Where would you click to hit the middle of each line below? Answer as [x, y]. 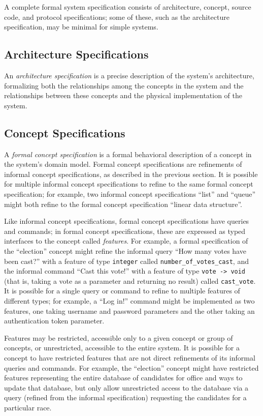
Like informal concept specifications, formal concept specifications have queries [127, 221]
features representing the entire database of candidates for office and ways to [123, 378]
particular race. [28, 407]
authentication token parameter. [54, 321]
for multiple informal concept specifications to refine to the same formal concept [129, 184]
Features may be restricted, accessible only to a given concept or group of [119, 337]
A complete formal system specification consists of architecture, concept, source [128, 7]
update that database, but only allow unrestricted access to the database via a [126, 387]
